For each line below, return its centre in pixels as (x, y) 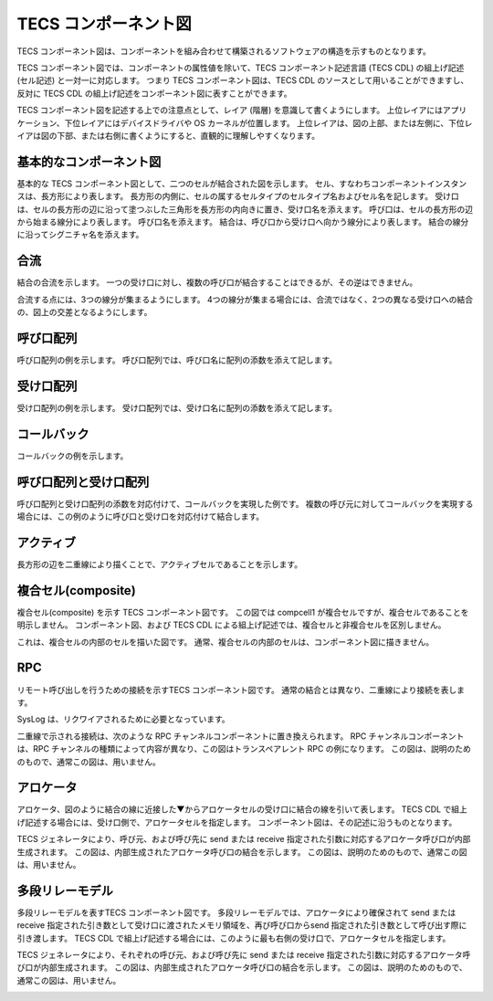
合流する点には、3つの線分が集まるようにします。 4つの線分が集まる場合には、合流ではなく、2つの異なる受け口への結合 (245, 299)
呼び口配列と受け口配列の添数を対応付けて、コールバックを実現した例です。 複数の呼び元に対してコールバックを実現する (245, 503)
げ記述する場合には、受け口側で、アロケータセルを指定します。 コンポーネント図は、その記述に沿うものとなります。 (237, 822)
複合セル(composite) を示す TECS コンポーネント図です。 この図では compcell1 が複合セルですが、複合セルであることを (243, 612)
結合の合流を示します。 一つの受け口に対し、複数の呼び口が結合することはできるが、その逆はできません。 (217, 282)
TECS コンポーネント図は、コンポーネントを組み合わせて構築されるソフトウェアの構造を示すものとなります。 (224, 51)
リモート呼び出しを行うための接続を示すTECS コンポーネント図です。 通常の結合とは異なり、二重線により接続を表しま (241, 690)
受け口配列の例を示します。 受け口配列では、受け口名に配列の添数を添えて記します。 (177, 407)
